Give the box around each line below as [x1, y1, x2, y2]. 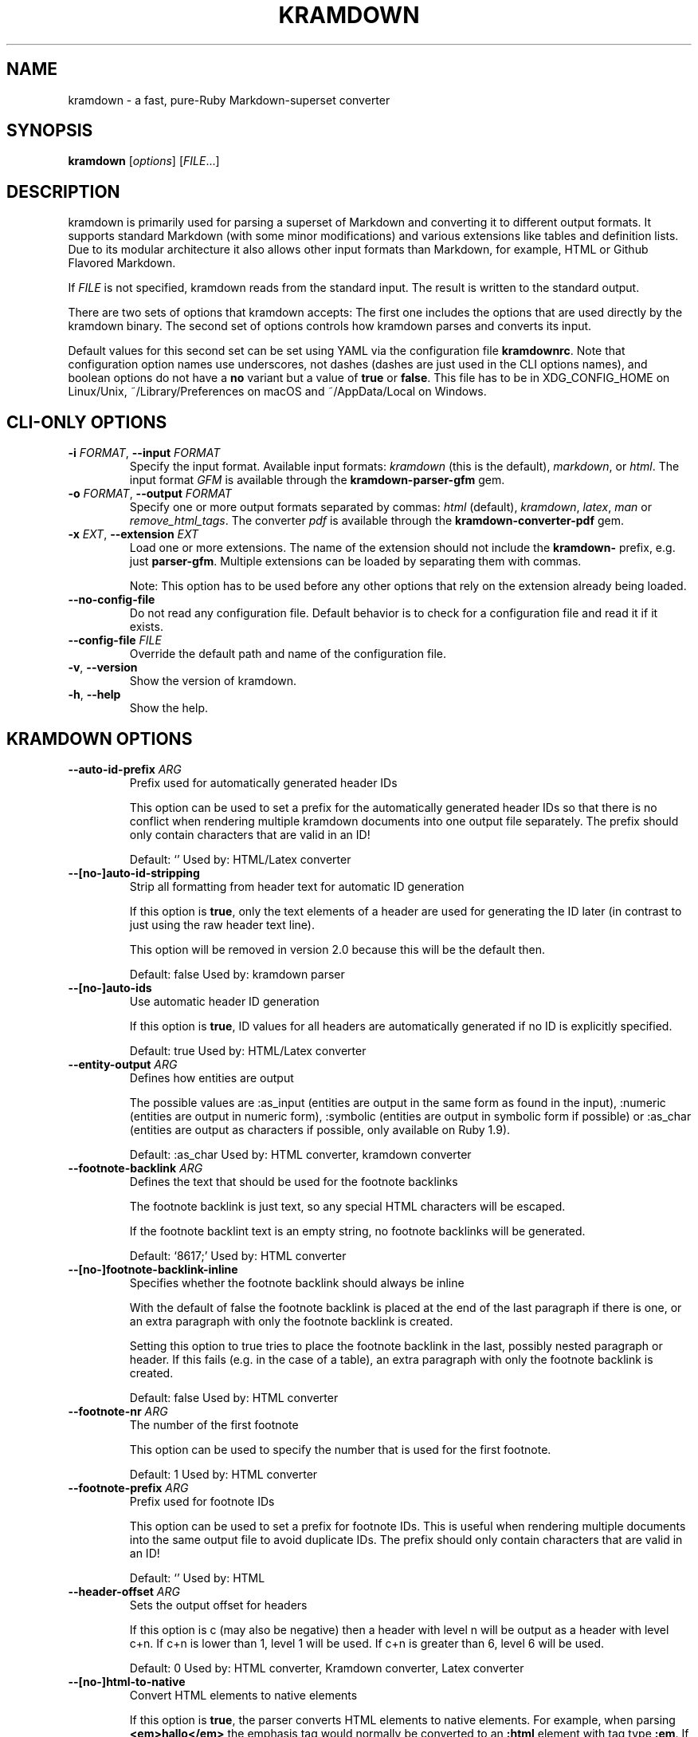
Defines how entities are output [129, 1070, 294, 1085]
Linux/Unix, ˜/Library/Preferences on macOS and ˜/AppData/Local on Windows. [68, 384, 487, 399]
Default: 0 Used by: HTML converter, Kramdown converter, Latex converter [129, 1660, 524, 1675]
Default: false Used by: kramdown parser [129, 967, 345, 981]
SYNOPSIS [6, 120, 93, 141]
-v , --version [68, 660, 138, 675]
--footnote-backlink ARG [68, 1160, 203, 1175]
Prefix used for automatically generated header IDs [129, 775, 398, 790]
